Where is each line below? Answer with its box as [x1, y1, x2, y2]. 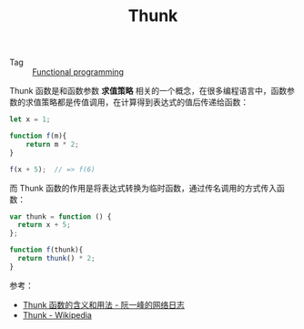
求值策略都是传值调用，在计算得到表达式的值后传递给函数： [25, 97, 248, 108]
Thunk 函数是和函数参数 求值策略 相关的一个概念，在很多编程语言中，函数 [9, 86, 288, 97]
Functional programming [32, 67, 125, 77]
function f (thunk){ [9, 245, 84, 255]
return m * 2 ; [25, 139, 79, 149]
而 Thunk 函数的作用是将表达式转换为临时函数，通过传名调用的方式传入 [9, 182, 278, 193]
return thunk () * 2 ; [17, 254, 96, 263]
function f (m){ [9, 131, 67, 141]
